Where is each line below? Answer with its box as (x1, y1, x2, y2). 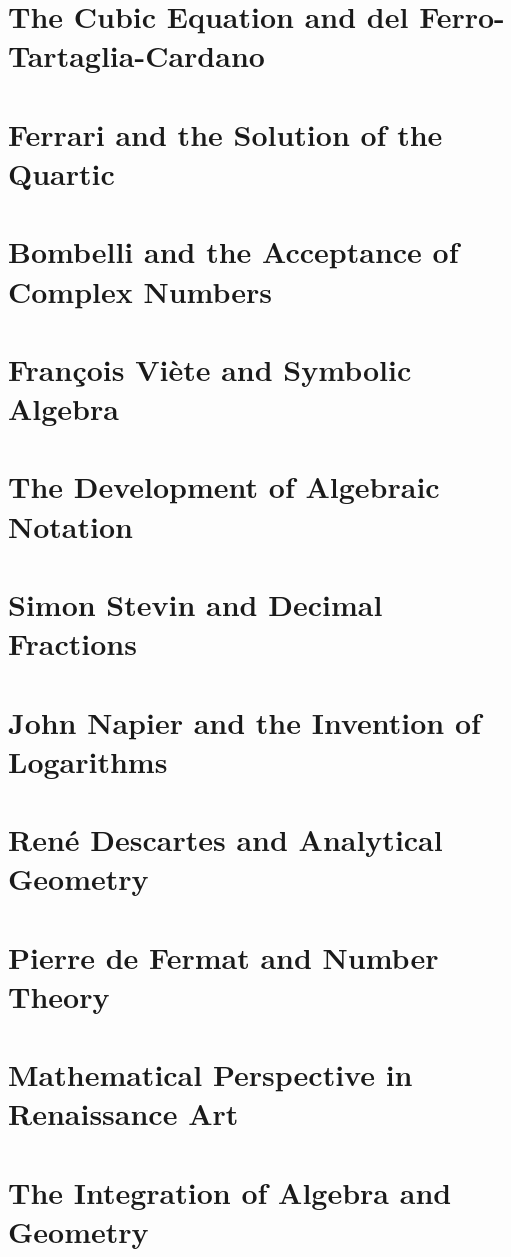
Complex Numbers (8, 270, 273, 311)
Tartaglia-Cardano (8, 35, 265, 76)
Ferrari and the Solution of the (8, 113, 443, 154)
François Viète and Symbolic (8, 348, 412, 389)
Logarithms (8, 740, 168, 781)
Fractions (8, 623, 137, 664)
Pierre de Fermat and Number (8, 936, 439, 977)
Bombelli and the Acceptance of (8, 231, 459, 272)
